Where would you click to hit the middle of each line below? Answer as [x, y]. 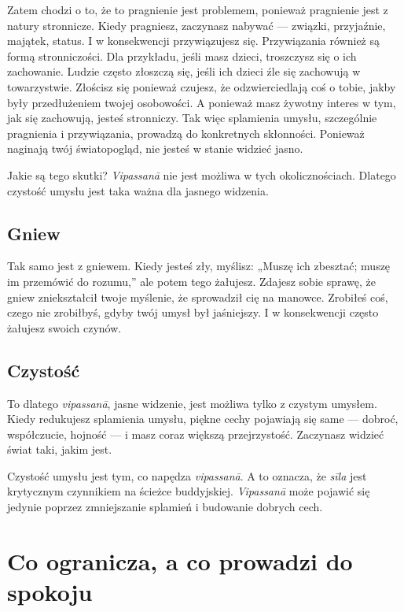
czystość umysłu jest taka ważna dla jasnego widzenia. [138, 190]
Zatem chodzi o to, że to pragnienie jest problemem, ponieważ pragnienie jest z [198, 9]
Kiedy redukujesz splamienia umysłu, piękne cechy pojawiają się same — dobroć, [203, 419]
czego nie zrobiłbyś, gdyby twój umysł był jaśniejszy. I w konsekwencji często [193, 312]
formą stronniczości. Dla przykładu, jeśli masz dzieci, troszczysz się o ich [182, 56]
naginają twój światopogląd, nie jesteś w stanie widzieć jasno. [155, 148]
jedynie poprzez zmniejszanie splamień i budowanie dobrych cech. [165, 507]
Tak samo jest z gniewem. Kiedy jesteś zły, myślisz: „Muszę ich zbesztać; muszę [199, 266]
